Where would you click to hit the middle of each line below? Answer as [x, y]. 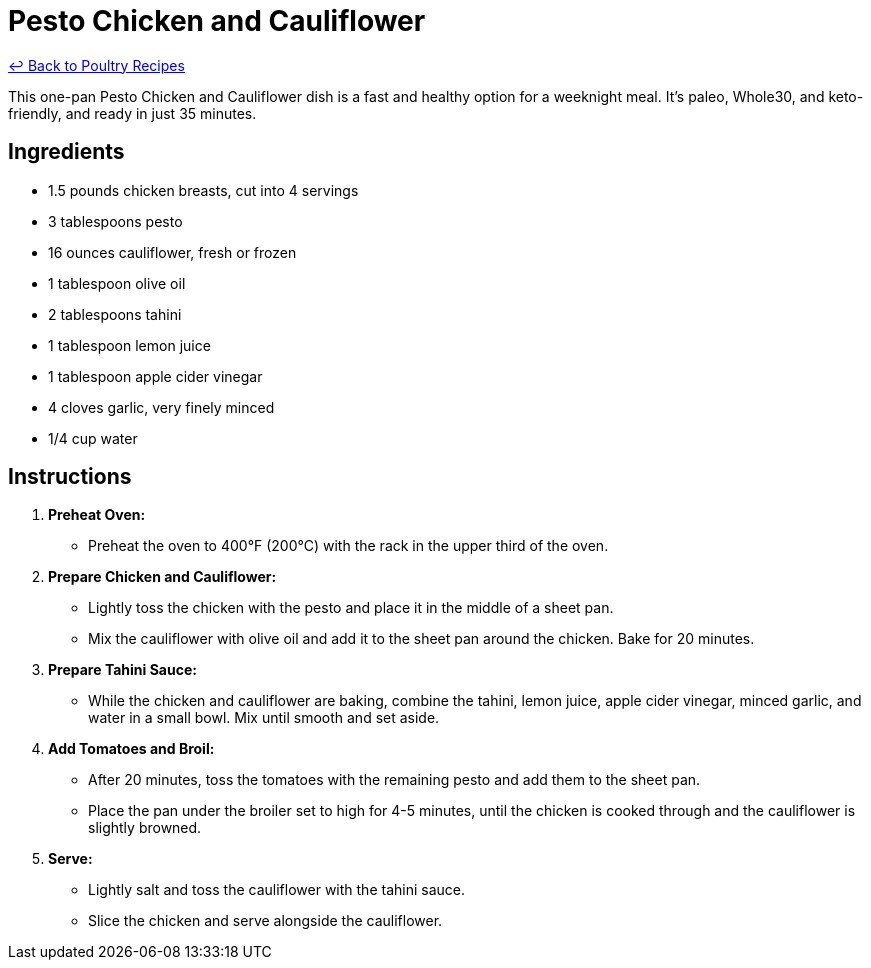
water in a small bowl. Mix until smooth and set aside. [264, 718]
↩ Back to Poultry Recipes [96, 65]
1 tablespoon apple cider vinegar [155, 376]
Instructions [70, 477]
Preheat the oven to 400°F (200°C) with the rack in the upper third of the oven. [348, 546]
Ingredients [66, 152]
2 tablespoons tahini [115, 314]
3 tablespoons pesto [115, 221]
